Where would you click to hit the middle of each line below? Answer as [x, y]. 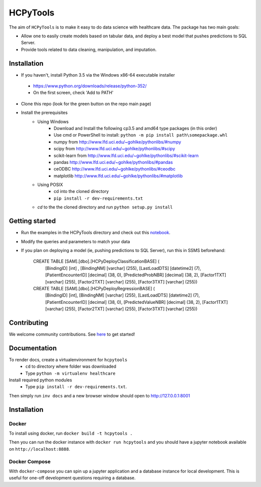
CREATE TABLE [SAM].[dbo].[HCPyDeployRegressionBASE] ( [94, 288]
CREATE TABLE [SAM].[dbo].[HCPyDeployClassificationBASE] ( [96, 261]
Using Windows [53, 122]
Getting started [32, 221]
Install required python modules [41, 380]
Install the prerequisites [44, 113]
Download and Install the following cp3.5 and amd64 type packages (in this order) [136, 128]
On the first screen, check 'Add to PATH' [73, 93]
